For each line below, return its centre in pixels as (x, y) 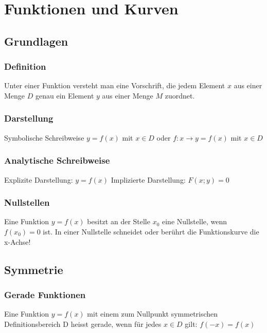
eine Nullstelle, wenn (195, 221)
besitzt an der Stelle (119, 221)
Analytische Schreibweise (57, 160)
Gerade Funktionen (45, 294)
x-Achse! (17, 241)
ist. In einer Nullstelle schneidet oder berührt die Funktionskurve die (151, 231)
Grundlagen (36, 41)
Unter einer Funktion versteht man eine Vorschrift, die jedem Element (115, 85)
